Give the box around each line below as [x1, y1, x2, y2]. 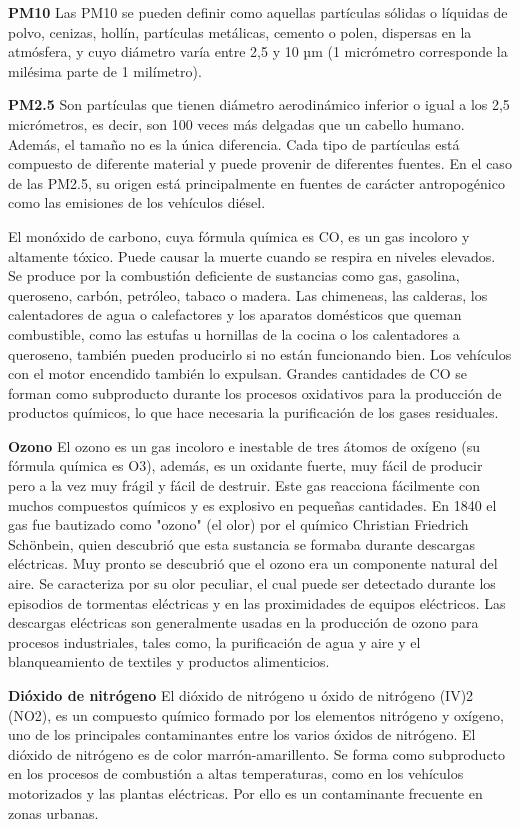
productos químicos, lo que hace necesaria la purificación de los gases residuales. [8, 402, 499, 423]
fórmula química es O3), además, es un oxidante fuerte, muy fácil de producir [8, 455, 483, 476]
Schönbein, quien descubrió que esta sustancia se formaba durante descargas [8, 533, 475, 554]
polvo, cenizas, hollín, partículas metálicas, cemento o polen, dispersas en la [8, 21, 472, 42]
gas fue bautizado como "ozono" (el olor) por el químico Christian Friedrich [8, 514, 469, 535]
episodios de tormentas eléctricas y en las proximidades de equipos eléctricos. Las [8, 592, 506, 613]
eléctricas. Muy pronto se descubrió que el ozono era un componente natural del [8, 553, 498, 574]
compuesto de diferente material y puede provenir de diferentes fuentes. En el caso [8, 153, 512, 174]
